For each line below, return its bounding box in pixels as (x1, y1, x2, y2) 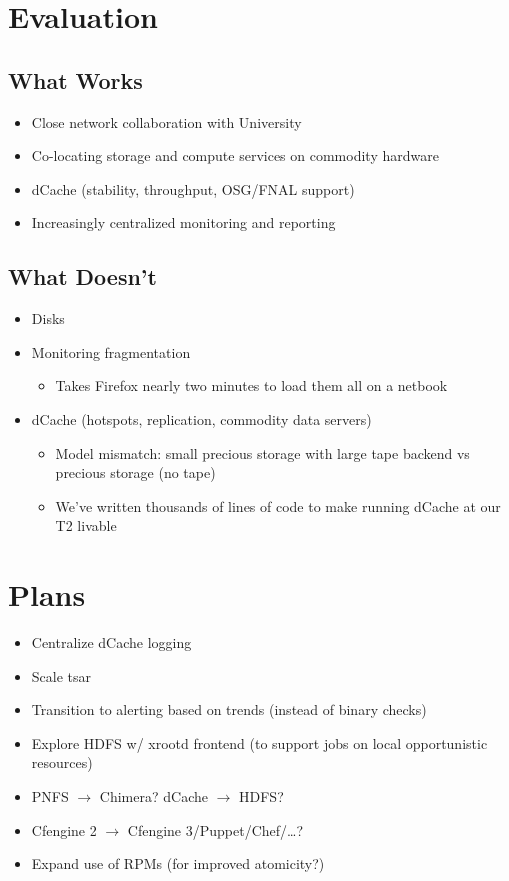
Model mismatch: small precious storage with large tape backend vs (55, 442, 470, 463)
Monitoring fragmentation (31, 341, 191, 362)
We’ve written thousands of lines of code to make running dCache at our (55, 495, 501, 516)
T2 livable (55, 515, 117, 536)
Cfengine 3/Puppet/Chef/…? (127, 819, 304, 840)
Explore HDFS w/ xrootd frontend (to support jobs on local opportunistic (31, 732, 488, 753)
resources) (31, 752, 93, 773)
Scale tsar (31, 665, 92, 686)
